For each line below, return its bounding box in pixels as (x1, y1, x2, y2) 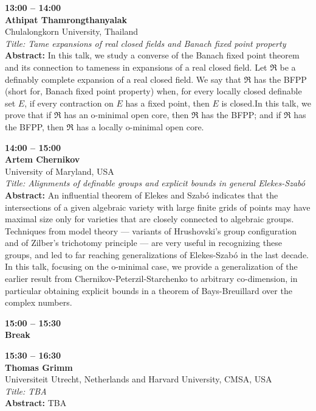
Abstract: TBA (5, 396, 67, 409)
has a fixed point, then (125, 96, 210, 109)
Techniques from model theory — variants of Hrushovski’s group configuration (5, 224, 297, 237)
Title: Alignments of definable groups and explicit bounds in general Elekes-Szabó (5, 177, 305, 189)
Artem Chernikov (5, 153, 80, 166)
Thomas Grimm (5, 360, 73, 373)
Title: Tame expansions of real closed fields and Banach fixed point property (5, 37, 286, 49)
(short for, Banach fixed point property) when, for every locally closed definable (5, 85, 302, 97)
